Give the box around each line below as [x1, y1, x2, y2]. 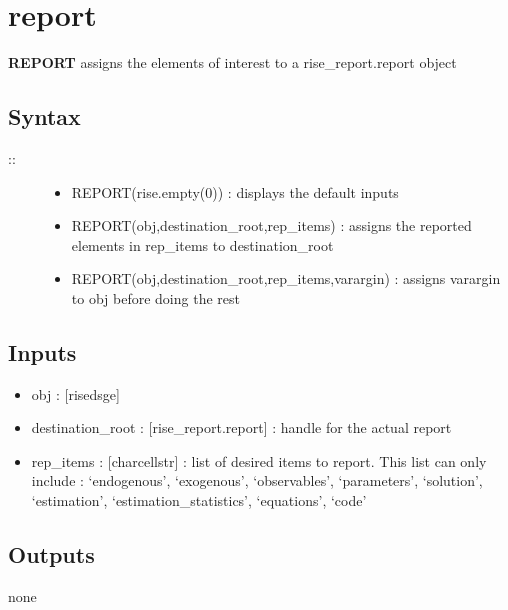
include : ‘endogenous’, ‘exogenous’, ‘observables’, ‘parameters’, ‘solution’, [31, 470, 483, 491]
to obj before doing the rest [71, 287, 240, 308]
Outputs [8, 539, 95, 570]
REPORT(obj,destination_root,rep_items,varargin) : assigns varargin [71, 268, 501, 289]
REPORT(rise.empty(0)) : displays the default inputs [71, 181, 399, 202]
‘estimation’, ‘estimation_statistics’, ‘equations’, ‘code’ [31, 490, 367, 511]
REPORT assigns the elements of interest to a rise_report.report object [8, 52, 457, 73]
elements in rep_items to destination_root [71, 234, 334, 255]
